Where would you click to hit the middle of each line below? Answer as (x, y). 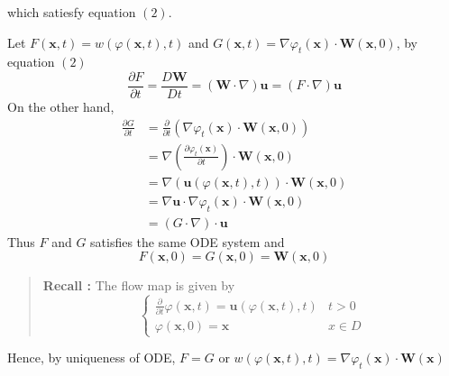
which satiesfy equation (72, 12)
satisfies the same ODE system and (188, 241)
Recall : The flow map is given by (139, 285)
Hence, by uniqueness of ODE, (92, 358)
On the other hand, (61, 107)
